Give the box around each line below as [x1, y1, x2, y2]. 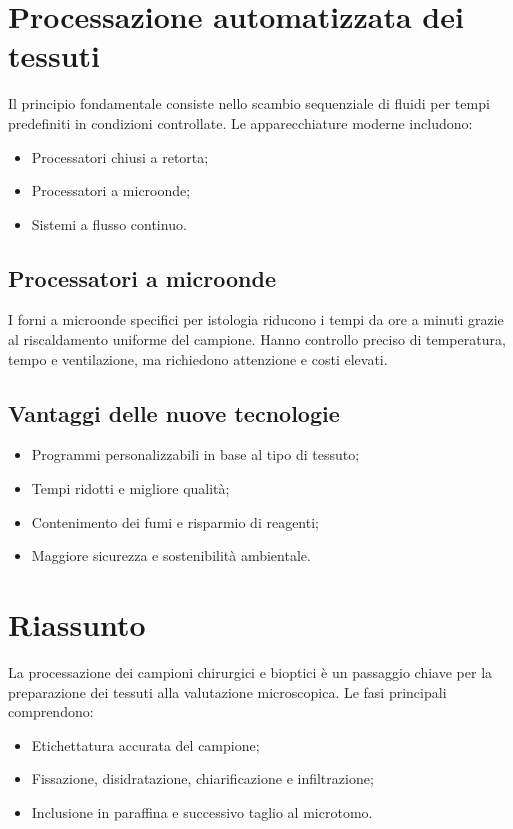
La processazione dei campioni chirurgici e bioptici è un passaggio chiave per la [8, 661, 493, 682]
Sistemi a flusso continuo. [31, 213, 187, 234]
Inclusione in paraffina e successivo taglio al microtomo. [31, 801, 373, 822]
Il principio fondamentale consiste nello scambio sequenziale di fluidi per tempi [8, 93, 490, 114]
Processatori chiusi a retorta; [31, 146, 209, 167]
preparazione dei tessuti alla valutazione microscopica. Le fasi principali [8, 681, 447, 702]
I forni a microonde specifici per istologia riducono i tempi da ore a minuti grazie [8, 309, 504, 330]
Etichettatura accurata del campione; [31, 734, 260, 755]
